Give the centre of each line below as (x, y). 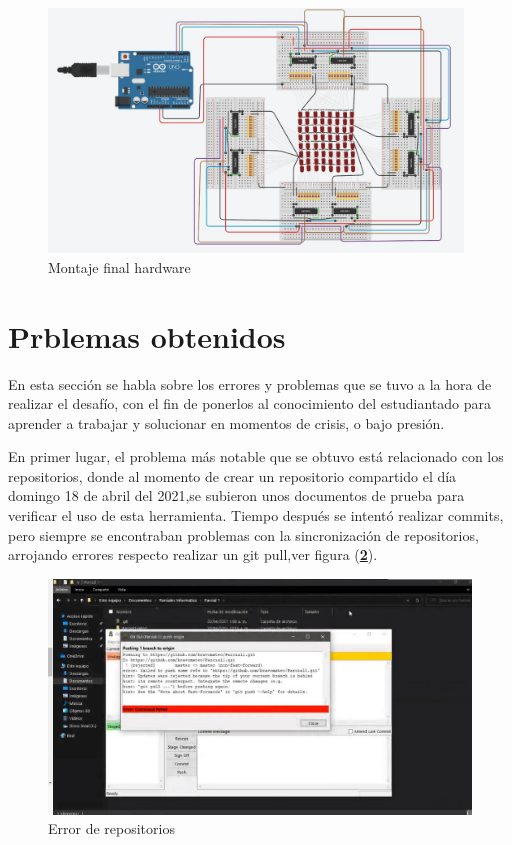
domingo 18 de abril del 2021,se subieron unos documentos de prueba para (236, 495)
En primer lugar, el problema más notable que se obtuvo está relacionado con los (256, 456)
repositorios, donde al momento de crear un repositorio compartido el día (232, 475)
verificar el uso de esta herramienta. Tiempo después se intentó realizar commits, (256, 515)
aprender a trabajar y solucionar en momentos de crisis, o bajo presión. (226, 422)
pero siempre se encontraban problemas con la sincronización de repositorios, (243, 534)
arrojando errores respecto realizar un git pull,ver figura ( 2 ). (193, 554)
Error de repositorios (111, 828)
